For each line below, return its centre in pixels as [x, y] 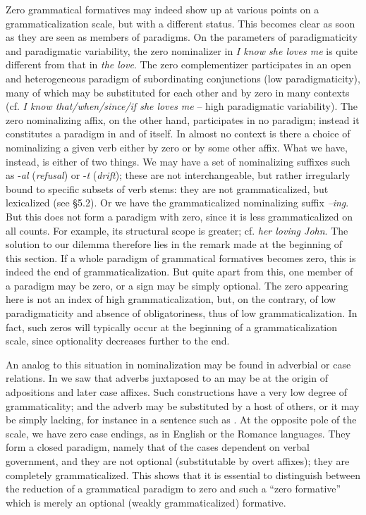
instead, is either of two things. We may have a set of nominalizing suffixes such [178, 161]
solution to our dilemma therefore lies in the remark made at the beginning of [174, 244]
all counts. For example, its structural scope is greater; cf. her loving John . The [177, 230]
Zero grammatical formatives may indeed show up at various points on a [163, 9]
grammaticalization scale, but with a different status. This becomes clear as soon [181, 23]
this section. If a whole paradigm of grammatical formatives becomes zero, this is [181, 257]
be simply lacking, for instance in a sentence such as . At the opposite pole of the [181, 420]
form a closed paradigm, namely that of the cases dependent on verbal [158, 447]
